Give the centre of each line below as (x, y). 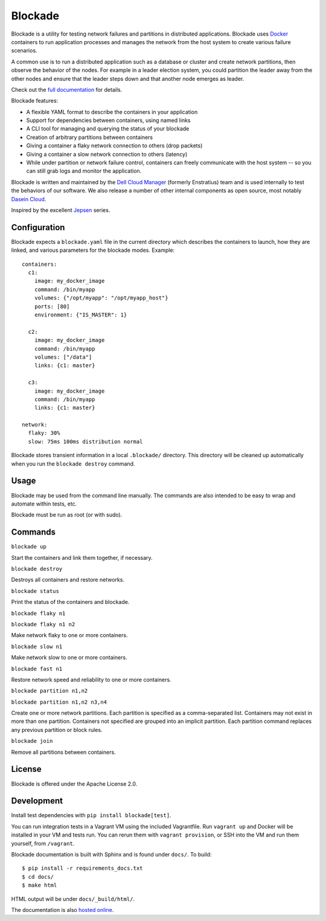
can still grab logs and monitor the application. (84, 171)
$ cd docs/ (38, 877)
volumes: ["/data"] (63, 357)
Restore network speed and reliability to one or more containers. (91, 679)
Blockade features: (35, 101)
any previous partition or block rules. (57, 730)
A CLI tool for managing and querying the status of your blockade (108, 129)
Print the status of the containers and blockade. (70, 602)
